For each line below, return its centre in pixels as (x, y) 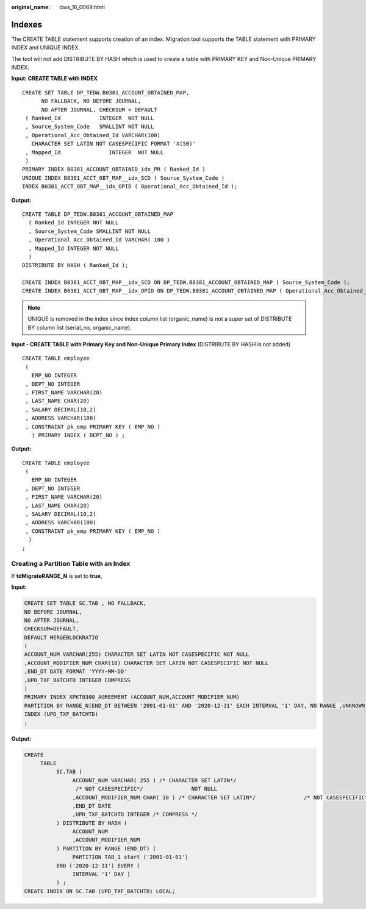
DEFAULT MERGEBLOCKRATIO (61, 637)
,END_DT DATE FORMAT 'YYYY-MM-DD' (76, 672)
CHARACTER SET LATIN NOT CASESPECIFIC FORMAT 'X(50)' (114, 144)
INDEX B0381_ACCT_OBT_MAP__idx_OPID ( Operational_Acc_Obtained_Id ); (130, 187)
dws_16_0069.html (82, 7)
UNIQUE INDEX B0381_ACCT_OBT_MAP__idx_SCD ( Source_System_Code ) (124, 178)
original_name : (31, 7)
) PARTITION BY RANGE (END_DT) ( (106, 848)
